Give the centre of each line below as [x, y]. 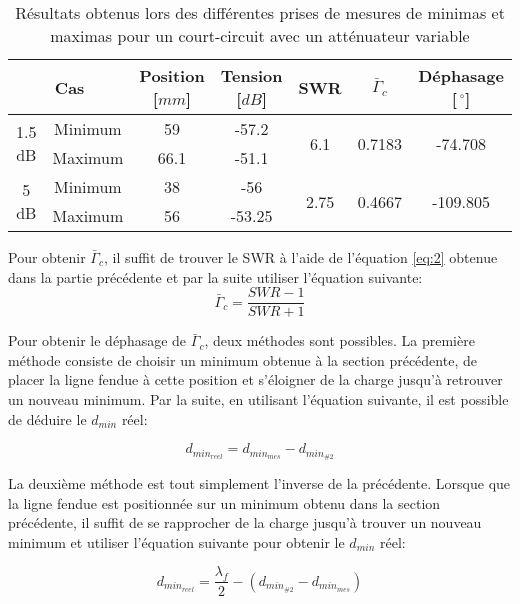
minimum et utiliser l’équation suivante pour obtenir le [176, 541]
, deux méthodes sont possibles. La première [339, 340]
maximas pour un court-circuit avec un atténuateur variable [260, 35]
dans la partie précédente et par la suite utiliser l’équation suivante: [215, 276]
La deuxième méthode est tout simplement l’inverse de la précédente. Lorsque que [259, 483]
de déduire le [47, 418]
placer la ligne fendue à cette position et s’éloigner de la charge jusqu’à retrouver [255, 379]
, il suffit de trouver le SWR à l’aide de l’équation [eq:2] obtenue [301, 257]
